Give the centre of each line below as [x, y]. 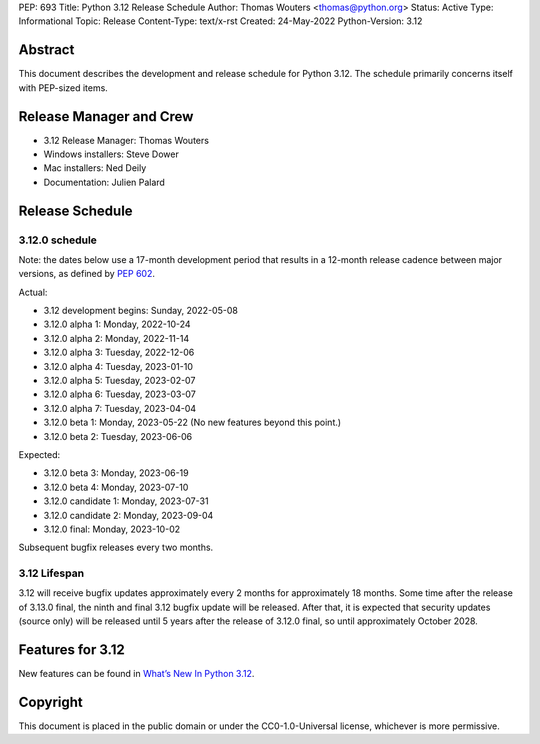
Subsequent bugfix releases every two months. [116, 547]
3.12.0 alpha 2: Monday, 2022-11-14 [116, 338]
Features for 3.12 [71, 650]
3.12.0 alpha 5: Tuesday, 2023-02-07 [119, 381]
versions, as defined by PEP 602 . [86, 274]
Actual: [33, 292]
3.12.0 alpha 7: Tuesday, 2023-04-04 [120, 408]
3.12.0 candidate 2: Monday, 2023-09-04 [128, 515]
